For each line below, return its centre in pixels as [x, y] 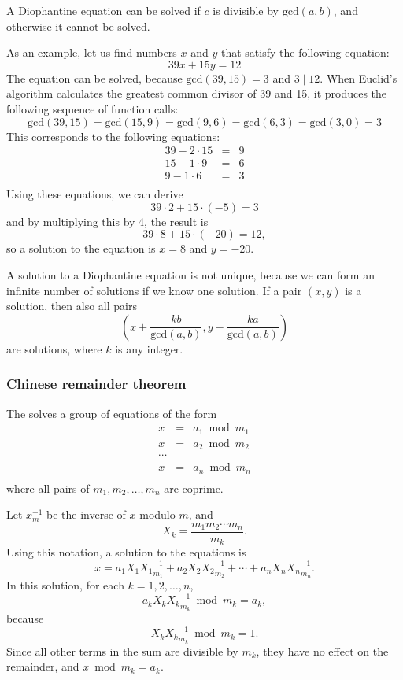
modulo [157, 514]
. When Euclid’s [359, 78]
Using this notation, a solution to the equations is [126, 552]
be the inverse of [86, 514]
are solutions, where [54, 348]
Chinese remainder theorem [96, 384]
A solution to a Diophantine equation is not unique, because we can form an [190, 275]
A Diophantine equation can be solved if [104, 10]
